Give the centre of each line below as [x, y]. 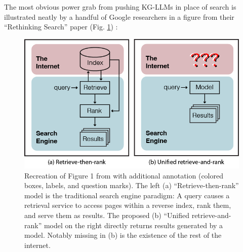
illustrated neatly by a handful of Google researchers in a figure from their [119, 16]
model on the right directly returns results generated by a [133, 225]
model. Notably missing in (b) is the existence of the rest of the [123, 235]
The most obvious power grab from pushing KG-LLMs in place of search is [120, 7]
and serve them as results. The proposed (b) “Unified [107, 215]
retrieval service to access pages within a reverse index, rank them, [128, 205]
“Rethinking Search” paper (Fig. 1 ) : [61, 27]
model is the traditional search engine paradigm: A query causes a [127, 195]
